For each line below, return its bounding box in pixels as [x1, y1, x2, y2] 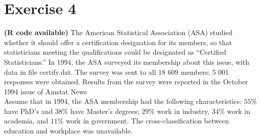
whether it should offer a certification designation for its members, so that [4, 37, 232, 47]
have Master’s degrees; [70, 105, 140, 116]
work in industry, [157, 105, 210, 116]
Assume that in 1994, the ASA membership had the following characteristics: [4, 96, 242, 106]
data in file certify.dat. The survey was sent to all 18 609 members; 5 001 [4, 66, 229, 77]
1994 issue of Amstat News [4, 86, 87, 96]
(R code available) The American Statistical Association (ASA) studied [4, 27, 233, 38]
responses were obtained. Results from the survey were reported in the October [4, 76, 248, 87]
